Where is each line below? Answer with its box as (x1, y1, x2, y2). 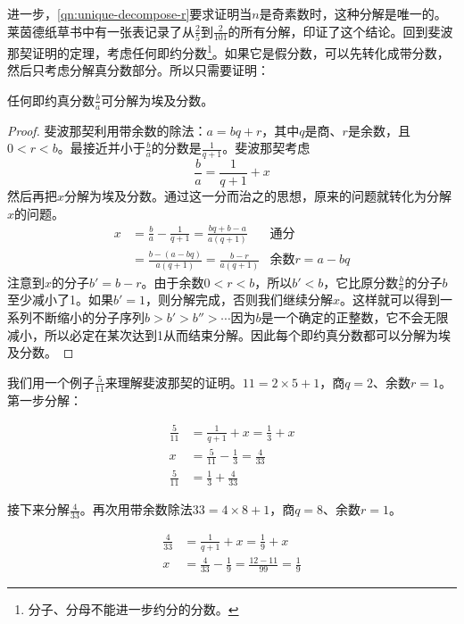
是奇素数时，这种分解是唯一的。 (259, 4, 447, 22)
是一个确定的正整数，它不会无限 (261, 307, 449, 326)
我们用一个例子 (7, 372, 95, 391)
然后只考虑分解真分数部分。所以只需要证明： (7, 61, 269, 79)
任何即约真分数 (7, 90, 95, 109)
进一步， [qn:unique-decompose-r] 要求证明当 (7, 4, 253, 22)
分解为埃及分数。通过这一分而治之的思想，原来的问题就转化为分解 (64, 187, 452, 205)
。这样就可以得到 (340, 290, 441, 309)
